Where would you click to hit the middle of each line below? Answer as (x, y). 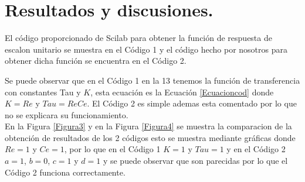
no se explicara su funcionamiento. (67, 114)
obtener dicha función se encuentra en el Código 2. (96, 61)
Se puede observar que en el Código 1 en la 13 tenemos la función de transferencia (152, 80)
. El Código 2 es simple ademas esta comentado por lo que (192, 103)
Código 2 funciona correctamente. (65, 172)
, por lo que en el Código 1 (112, 149)
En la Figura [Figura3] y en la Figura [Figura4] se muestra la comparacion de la (148, 126)
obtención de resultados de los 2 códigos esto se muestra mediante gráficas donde (150, 137)
